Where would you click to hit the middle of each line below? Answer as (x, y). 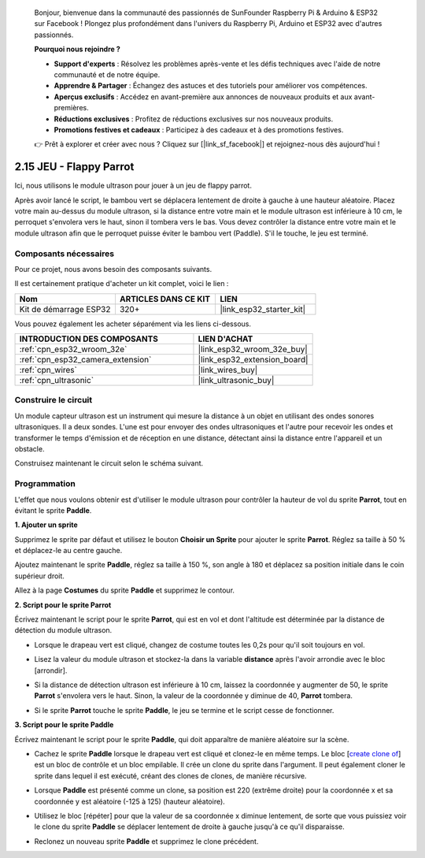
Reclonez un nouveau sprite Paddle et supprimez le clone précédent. (146, 841)
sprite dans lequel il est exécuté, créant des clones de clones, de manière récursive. (170, 775)
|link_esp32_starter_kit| (263, 309)
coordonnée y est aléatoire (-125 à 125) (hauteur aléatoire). (130, 801)
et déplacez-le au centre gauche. (68, 551)
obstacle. (30, 449)
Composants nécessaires (64, 254)
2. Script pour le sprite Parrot (63, 605)
